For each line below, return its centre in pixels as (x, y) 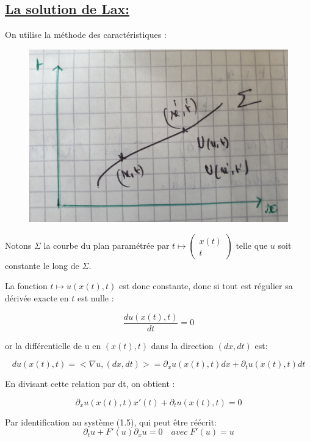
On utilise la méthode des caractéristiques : (86, 35)
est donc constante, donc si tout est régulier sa (206, 286)
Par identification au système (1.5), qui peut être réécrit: (111, 422)
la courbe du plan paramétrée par (106, 245)
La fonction (26, 286)
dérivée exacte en (37, 297)
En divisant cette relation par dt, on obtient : (90, 384)
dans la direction (182, 345)
